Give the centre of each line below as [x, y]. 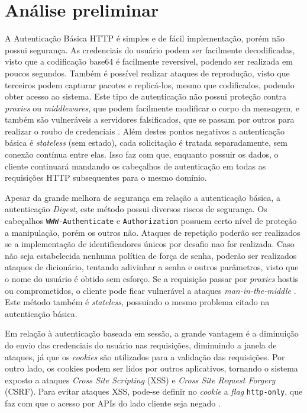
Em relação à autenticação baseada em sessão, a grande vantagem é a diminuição [152, 333]
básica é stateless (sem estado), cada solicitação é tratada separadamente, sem [146, 143]
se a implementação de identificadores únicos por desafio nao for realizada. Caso [150, 244]
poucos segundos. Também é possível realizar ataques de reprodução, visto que [147, 73]
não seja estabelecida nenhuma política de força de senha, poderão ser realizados [151, 255]
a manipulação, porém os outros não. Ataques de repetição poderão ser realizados [153, 232]
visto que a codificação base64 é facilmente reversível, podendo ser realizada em [149, 61]
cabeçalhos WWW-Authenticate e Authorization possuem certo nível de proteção [151, 221]
